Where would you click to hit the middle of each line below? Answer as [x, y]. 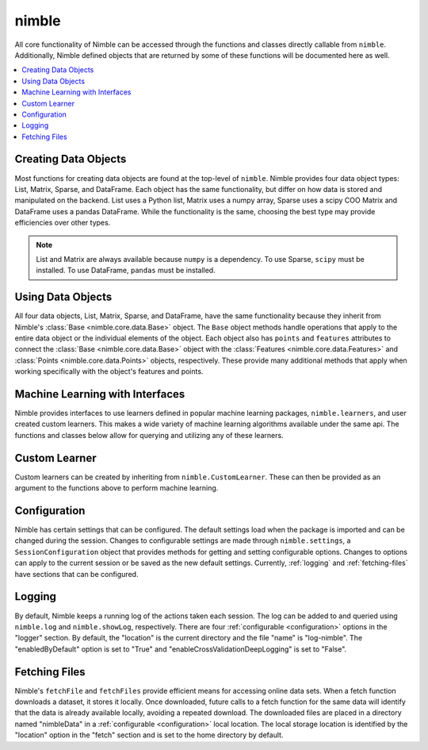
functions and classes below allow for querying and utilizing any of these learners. [149, 435]
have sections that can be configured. [76, 574]
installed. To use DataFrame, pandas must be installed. [126, 271]
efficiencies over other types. [63, 223]
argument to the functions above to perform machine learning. [117, 488]
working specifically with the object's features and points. [109, 371]
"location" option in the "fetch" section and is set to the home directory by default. [149, 735]
